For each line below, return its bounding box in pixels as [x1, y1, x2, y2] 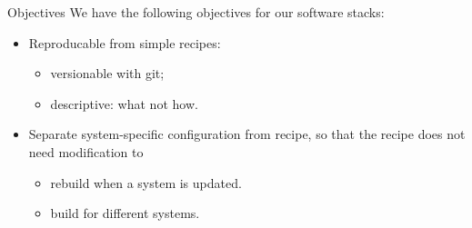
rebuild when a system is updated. [50, 173, 242, 192]
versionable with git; [50, 64, 165, 83]
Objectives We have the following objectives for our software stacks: [7, 3, 385, 21]
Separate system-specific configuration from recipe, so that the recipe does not [28, 124, 466, 144]
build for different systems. [50, 203, 200, 223]
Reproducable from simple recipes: [28, 33, 221, 52]
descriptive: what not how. [50, 94, 198, 113]
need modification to [28, 142, 144, 161]
